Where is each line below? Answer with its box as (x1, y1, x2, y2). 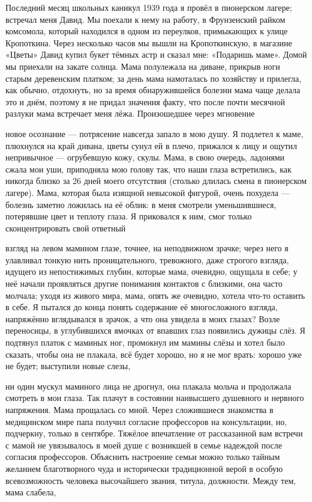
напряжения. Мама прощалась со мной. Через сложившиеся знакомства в (5, 403, 274, 415)
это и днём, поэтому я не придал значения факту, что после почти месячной (5, 95, 285, 108)
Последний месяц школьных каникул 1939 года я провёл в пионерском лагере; (5, 1, 292, 13)
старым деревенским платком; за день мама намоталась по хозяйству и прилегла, (5, 72, 302, 84)
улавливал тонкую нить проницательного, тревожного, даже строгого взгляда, (5, 253, 289, 266)
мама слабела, (5, 486, 56, 498)
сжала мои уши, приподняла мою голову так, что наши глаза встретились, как (5, 162, 292, 175)
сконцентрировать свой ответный (5, 221, 126, 234)
